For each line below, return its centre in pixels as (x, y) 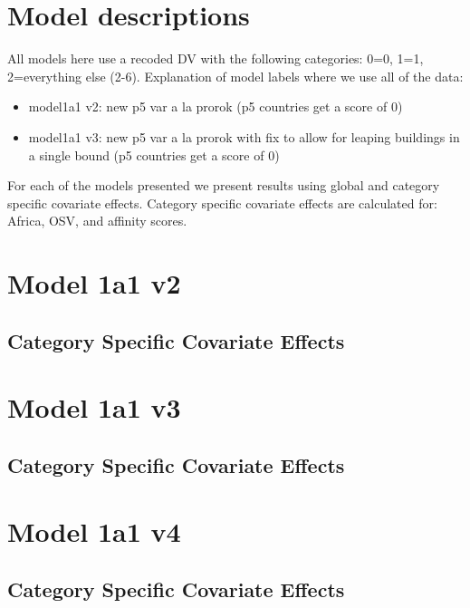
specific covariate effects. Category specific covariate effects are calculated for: (222, 203)
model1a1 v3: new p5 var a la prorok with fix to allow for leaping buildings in (244, 136)
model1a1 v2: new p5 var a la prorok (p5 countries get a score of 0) (216, 106)
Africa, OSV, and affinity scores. (97, 221)
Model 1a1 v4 (94, 531)
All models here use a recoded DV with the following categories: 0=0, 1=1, (216, 58)
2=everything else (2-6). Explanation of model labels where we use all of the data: (235, 76)
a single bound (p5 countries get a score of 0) (154, 154)
